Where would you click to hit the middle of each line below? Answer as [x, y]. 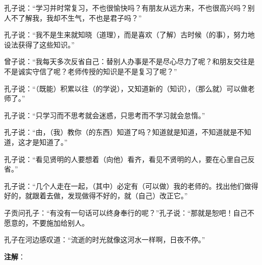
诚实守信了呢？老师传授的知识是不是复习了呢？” [97, 71]
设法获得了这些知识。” [39, 44]
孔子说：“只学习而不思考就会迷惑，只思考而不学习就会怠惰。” [105, 115]
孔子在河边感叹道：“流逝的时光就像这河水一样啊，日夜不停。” [105, 240]
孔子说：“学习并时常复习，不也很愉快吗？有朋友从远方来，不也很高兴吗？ [126, 8]
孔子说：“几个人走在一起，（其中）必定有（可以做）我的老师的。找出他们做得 [131, 185]
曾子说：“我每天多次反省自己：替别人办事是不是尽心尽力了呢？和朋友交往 [126, 61]
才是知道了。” [46, 142]
